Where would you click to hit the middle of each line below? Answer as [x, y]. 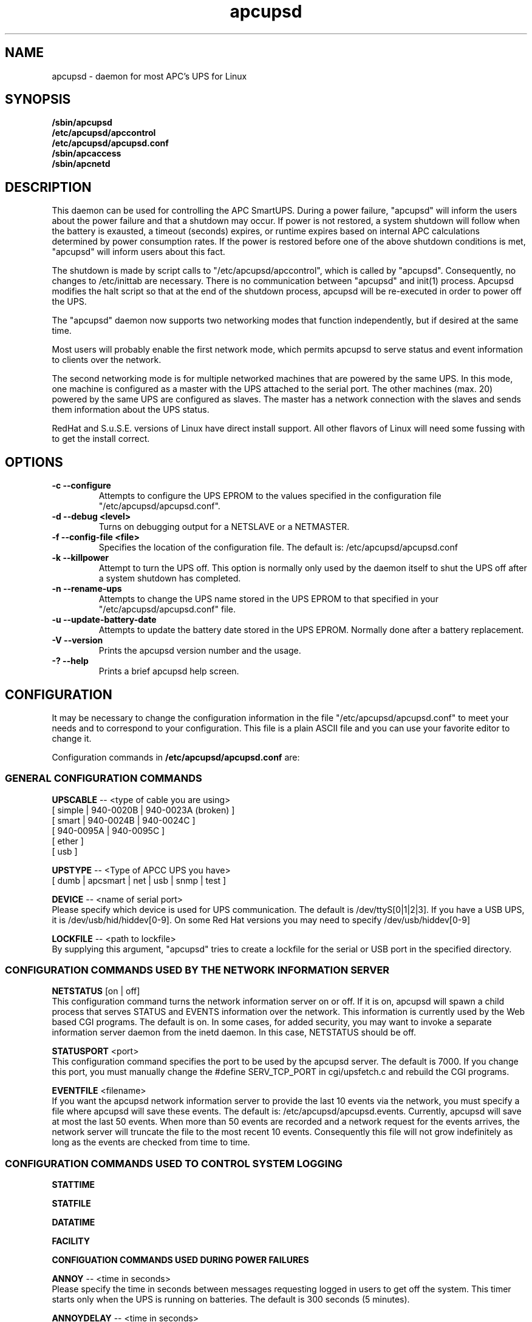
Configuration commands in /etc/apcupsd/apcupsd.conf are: [176, 757]
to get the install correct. [101, 439]
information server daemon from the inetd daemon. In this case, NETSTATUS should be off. [234, 1032]
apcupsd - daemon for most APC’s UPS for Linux [149, 76]
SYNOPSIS [38, 100]
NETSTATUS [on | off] [96, 991]
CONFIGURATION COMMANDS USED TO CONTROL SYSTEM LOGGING [174, 1163]
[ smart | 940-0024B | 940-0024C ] [124, 820]
